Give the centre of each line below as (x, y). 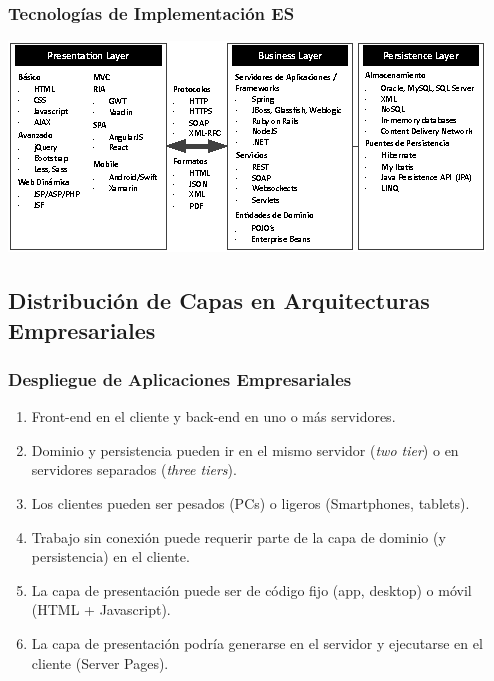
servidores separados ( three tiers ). (134, 469)
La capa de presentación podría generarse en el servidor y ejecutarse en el (257, 642)
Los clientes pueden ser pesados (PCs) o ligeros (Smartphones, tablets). (250, 502)
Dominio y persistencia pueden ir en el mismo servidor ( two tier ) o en (245, 449)
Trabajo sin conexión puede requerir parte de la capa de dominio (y (238, 536)
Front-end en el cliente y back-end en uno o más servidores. (213, 416)
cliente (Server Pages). (100, 662)
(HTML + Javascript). (101, 609)
